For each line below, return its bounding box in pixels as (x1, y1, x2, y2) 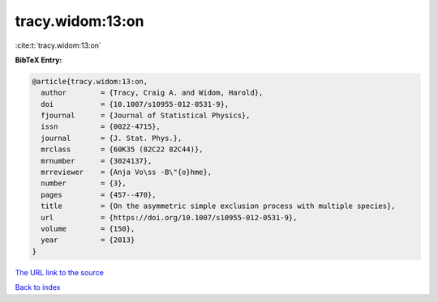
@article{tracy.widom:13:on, (32, 77, 148, 86)
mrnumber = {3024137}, (41, 156, 152, 165)
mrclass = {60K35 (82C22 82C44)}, (41, 145, 204, 154)
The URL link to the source (15, 267, 105, 277)
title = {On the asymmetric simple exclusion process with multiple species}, (41, 202, 397, 211)
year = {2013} (41, 236, 135, 245)
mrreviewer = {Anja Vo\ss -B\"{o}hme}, (41, 168, 213, 177)
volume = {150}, (41, 224, 135, 233)
